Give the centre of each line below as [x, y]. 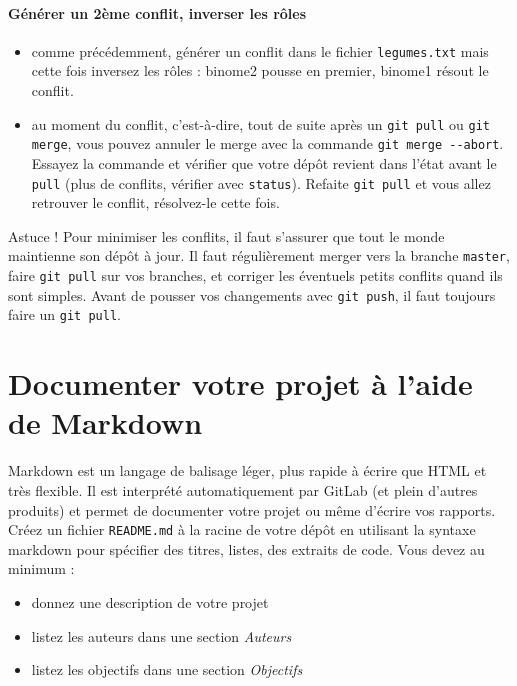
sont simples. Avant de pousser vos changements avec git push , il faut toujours [252, 294]
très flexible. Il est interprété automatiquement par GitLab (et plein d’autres [243, 489]
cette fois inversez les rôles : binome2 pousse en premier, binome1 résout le [260, 70]
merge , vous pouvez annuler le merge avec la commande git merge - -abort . [267, 143]
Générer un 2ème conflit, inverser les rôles [157, 12]
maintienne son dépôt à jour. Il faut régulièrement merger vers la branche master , [259, 255]
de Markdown [105, 422]
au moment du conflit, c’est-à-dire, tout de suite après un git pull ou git [261, 123]
